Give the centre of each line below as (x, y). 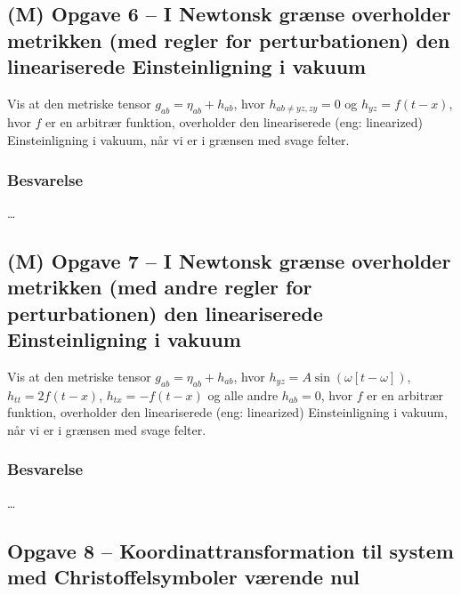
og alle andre (243, 394)
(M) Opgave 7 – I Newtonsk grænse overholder (229, 260)
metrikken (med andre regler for (160, 287)
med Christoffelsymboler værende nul (184, 576)
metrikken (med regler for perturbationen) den (229, 40)
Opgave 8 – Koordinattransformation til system (230, 550)
